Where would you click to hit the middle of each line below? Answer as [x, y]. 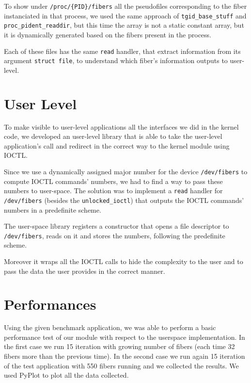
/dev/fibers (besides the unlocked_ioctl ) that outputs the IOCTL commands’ [124, 200]
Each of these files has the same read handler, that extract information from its [122, 51]
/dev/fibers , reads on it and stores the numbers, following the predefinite [115, 235]
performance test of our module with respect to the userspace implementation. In [125, 337]
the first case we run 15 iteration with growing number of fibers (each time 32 [119, 346]
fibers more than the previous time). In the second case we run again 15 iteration [125, 356]
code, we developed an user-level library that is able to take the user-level [113, 136]
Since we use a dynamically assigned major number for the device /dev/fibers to [126, 171]
